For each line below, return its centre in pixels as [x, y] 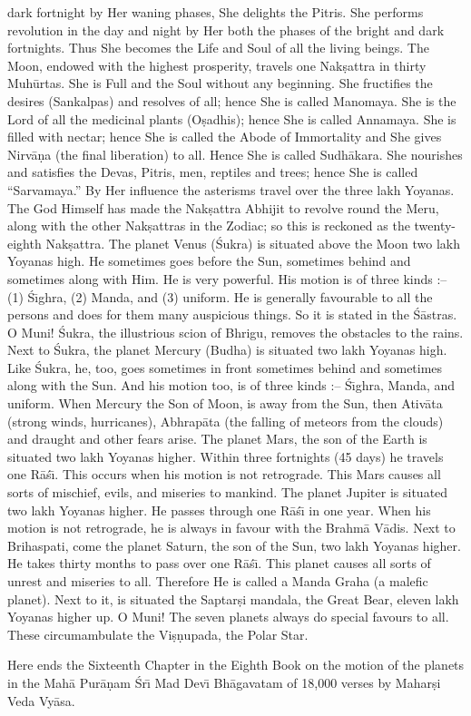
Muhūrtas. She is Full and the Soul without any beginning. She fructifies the [220, 83]
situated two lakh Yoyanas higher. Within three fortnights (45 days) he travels [226, 456]
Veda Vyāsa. [41, 700]
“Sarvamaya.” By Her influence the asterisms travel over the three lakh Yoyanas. [231, 189]
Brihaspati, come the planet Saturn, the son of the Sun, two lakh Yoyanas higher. [234, 545]
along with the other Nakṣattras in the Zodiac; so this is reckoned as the [209, 226]
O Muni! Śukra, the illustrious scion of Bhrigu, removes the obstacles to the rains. [235, 332]
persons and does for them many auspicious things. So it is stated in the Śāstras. [232, 314]
